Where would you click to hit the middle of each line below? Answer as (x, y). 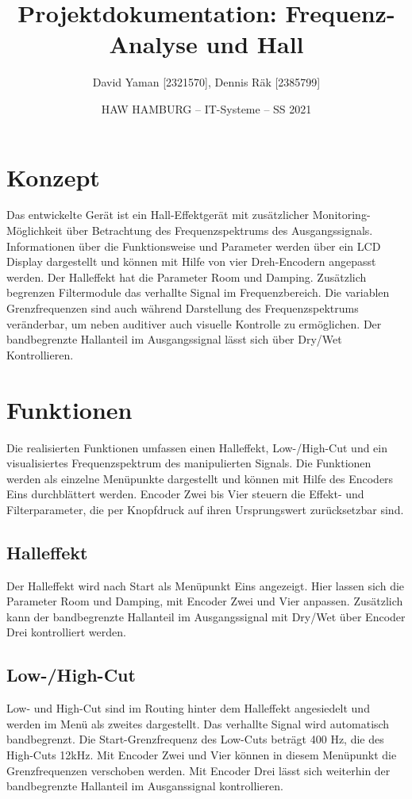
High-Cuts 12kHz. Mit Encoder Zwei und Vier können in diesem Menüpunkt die (202, 755)
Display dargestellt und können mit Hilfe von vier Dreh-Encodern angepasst (191, 261)
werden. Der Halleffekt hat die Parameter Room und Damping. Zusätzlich (187, 277)
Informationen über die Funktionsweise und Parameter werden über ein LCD (194, 246)
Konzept (53, 177)
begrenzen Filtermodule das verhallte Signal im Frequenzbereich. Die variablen (198, 292)
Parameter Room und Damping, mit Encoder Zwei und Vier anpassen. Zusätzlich (205, 601)
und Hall (255, 44)
